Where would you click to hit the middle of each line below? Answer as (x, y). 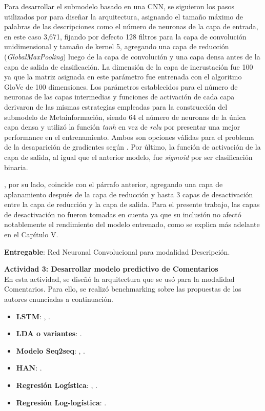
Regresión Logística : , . (57, 385)
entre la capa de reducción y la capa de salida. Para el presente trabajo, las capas (132, 204)
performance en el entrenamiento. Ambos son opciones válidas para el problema (129, 137)
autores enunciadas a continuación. (59, 299)
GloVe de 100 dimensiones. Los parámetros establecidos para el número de (121, 86)
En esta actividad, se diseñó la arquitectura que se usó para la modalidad (119, 279)
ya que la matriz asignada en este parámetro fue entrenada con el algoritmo (123, 77)
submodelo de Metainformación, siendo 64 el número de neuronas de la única (125, 117)
